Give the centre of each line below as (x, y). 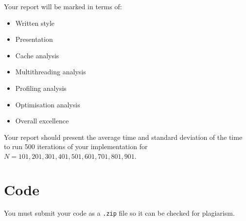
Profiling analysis (41, 88)
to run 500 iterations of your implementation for (76, 146)
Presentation (34, 39)
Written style (35, 23)
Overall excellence (42, 121)
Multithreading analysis (51, 72)
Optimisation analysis (48, 104)
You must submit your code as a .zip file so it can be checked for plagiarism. (119, 212)
